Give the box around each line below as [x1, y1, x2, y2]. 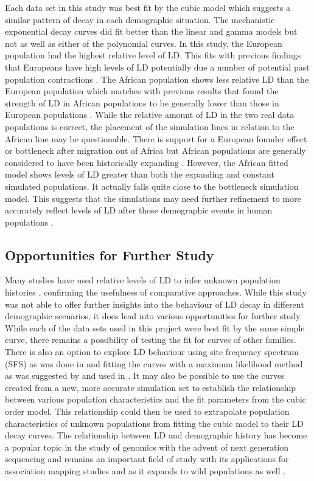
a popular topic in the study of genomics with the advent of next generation [5, 440, 289, 453]
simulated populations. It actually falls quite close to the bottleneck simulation [5, 179, 299, 192]
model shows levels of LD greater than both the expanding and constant [5, 168, 274, 181]
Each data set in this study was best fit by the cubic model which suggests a [5, 1, 290, 13]
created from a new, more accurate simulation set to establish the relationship [5, 381, 296, 393]
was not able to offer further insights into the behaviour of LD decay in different [5, 297, 304, 310]
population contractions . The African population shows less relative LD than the [5, 72, 309, 85]
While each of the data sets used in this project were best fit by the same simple [5, 321, 305, 334]
